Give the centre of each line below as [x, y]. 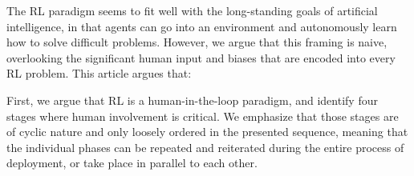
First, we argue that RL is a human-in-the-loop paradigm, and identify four [192, 100]
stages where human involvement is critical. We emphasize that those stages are [203, 116]
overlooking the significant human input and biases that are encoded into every [201, 57]
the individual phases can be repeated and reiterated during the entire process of [205, 147]
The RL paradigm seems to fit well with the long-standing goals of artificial [192, 10]
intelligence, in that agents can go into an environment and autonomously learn [202, 26]
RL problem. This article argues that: [99, 73]
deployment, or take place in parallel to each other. [132, 163]
